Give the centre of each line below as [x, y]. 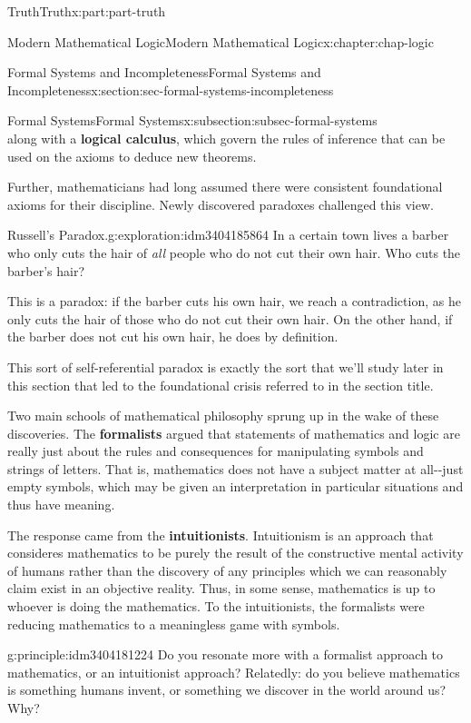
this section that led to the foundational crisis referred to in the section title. [221, 385]
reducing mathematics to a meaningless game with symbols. [174, 624]
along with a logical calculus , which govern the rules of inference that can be [226, 138]
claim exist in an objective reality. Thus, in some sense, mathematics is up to [221, 588]
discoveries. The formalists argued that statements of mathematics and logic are [234, 433]
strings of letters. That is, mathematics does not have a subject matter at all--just [235, 468]
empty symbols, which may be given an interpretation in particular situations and [235, 486]
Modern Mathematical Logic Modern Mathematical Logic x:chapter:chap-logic [221, 41]
